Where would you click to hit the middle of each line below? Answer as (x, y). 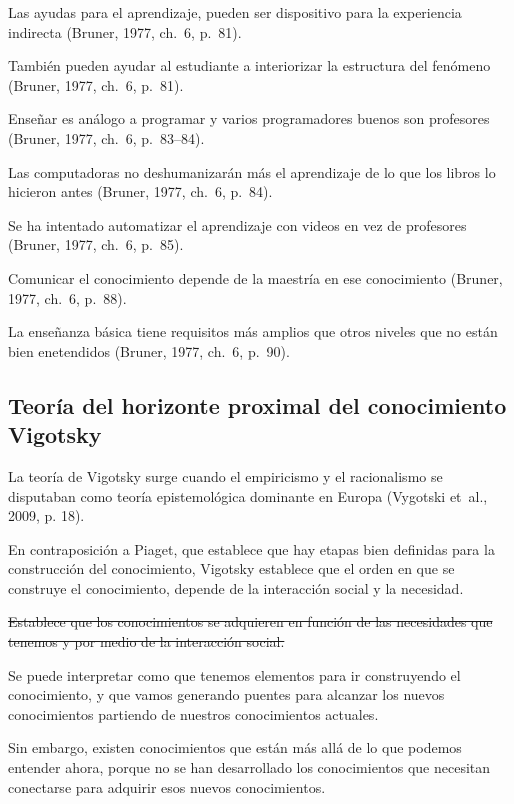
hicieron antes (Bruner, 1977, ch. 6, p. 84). (140, 191)
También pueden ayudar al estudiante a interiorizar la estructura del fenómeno (249, 65)
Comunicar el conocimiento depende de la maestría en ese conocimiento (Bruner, (255, 277)
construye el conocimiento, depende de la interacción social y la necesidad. (236, 587)
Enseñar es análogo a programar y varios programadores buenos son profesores (249, 118)
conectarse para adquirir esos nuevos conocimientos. (167, 786)
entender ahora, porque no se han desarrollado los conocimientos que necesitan (249, 767)
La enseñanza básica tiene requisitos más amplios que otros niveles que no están (253, 331)
